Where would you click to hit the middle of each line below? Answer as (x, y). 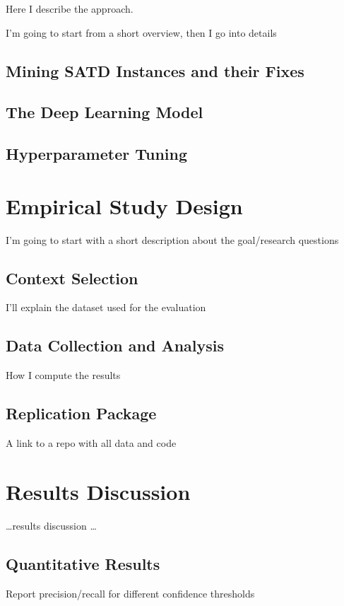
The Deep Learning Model (105, 112)
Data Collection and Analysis (115, 345)
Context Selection (72, 278)
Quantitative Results (83, 563)
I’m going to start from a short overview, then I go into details (141, 32)
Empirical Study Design (124, 205)
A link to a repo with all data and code (91, 443)
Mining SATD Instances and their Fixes (155, 70)
